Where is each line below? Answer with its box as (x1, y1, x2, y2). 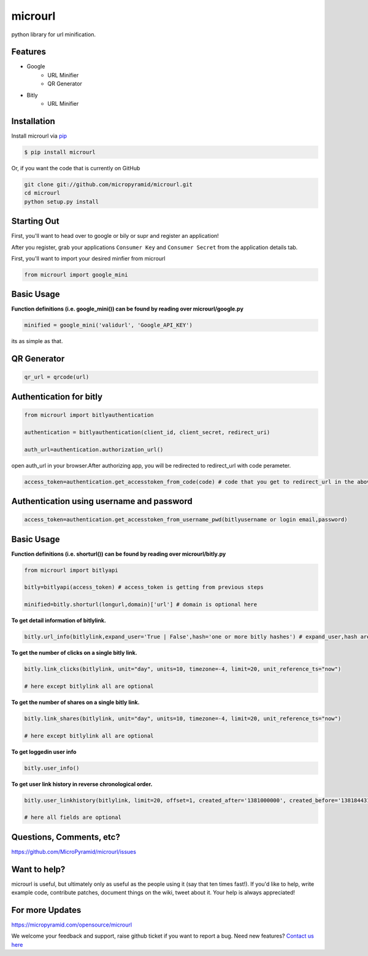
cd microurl (24, 189, 61, 197)
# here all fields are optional (24, 814, 122, 821)
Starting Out (11, 216, 59, 227)
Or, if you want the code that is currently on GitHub (11, 164, 140, 172)
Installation (11, 116, 55, 126)
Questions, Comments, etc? (11, 832, 121, 842)
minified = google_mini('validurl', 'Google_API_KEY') (24, 322, 193, 329)
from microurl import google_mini (24, 271, 128, 278)
